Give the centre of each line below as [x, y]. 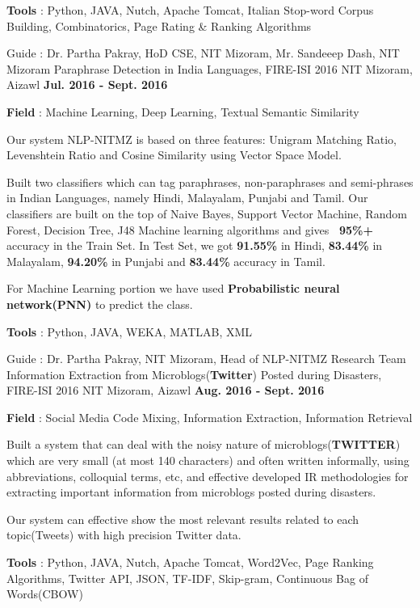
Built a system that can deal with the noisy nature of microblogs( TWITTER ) [204, 444]
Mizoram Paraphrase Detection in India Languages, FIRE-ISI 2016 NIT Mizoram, [210, 68]
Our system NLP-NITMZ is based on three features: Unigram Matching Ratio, [202, 139]
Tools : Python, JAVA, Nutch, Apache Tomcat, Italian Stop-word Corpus [190, 10]
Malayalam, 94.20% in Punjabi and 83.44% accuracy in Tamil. [166, 261]
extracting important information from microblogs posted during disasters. [191, 492]
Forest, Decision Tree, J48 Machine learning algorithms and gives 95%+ [190, 229]
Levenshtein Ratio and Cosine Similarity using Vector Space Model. [174, 155]
